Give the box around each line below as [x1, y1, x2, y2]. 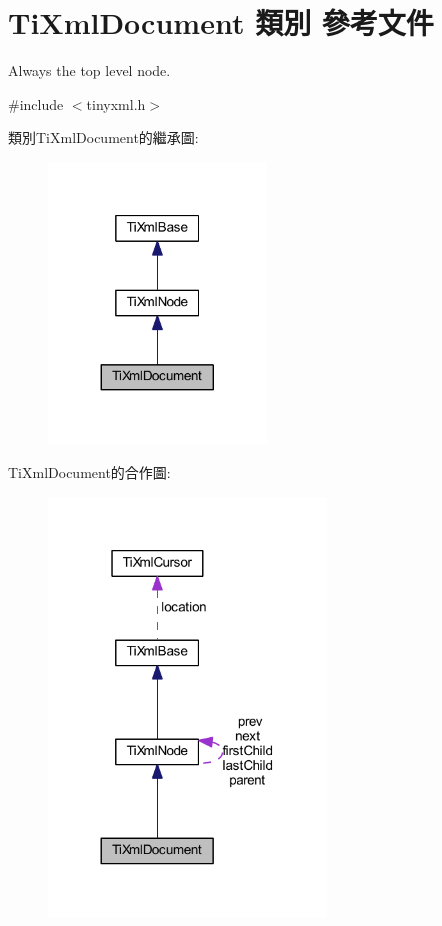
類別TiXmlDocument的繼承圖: [8, 127, 199, 148]
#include [8, 93, 64, 114]
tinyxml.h [86, 93, 146, 114]
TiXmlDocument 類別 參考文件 [8, 2, 434, 43]
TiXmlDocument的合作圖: [8, 462, 171, 483]
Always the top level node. [8, 60, 171, 81]
